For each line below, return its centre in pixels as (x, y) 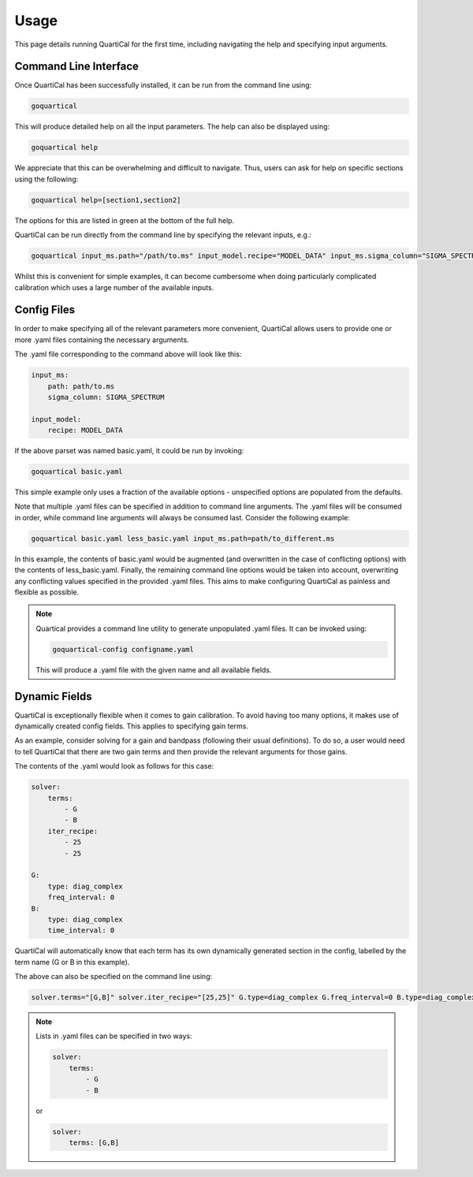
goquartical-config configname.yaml (123, 649)
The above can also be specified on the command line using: (114, 977)
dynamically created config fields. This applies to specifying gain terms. (131, 726)
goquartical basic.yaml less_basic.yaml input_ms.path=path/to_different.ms (183, 538)
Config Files (45, 310)
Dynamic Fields (53, 697)
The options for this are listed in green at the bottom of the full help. (125, 220)
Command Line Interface (77, 67)
